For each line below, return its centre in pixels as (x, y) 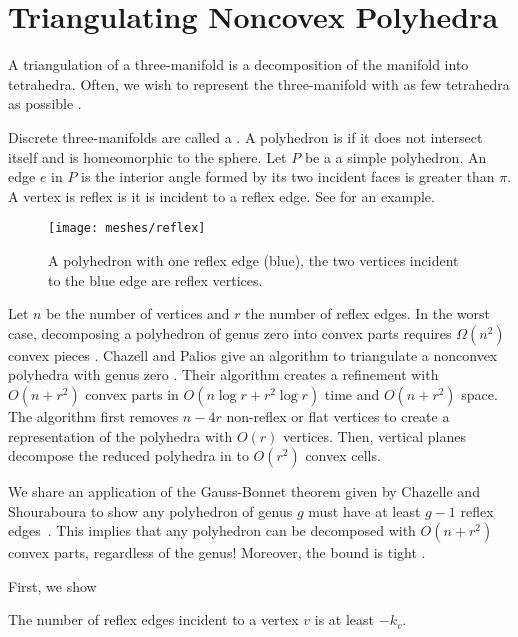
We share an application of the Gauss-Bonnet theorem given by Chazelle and (244, 491)
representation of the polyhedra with (120, 435)
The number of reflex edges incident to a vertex (153, 619)
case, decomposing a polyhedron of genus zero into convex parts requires (230, 332)
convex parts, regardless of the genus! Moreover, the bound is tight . (217, 552)
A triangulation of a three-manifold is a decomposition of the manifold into (238, 64)
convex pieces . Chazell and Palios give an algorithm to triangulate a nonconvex (253, 354)
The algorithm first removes (93, 415)
